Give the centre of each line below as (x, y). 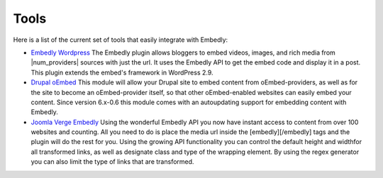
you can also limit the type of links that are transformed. (112, 162)
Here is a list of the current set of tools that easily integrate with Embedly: (121, 40)
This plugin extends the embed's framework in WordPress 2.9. (122, 72)
